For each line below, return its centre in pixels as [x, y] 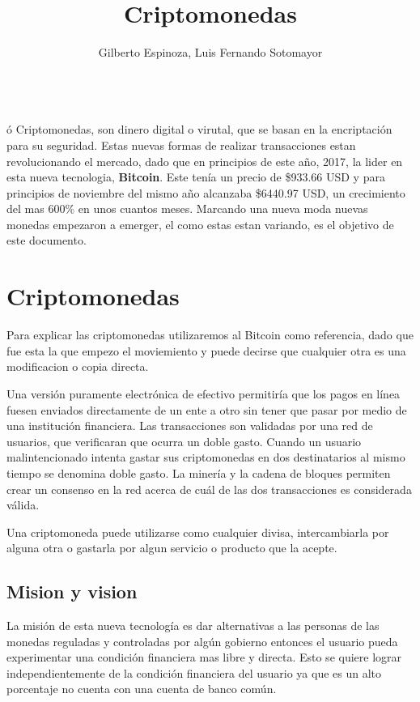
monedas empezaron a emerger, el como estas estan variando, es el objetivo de [200, 224]
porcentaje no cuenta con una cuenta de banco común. [142, 689]
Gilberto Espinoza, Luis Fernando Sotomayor [210, 52]
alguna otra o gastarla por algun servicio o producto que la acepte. [172, 548]
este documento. [47, 240]
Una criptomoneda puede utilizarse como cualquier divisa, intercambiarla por [198, 532]
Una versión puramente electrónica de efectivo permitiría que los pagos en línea [204, 393]
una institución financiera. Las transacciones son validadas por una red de [190, 425]
